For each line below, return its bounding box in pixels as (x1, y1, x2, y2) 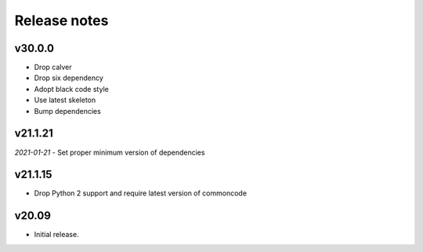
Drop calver (34, 63, 72, 72)
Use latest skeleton (34, 95, 96, 105)
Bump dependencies (34, 106, 101, 115)
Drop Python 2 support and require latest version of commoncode (34, 188, 247, 198)
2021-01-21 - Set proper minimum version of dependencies (14, 148, 205, 157)
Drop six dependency (34, 73, 103, 82)
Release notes (14, 12, 109, 29)
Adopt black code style (34, 84, 109, 93)
